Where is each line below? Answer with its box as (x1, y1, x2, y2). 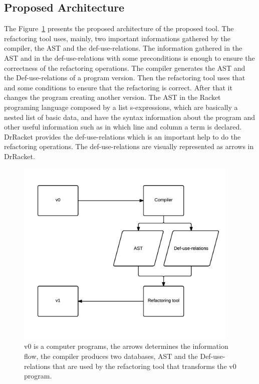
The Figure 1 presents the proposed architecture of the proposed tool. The (4, 23, 234, 34)
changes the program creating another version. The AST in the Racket (4, 92, 221, 102)
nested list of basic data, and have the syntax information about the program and (4, 111, 255, 122)
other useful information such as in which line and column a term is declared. (4, 121, 242, 132)
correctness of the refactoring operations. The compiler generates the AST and (4, 62, 245, 73)
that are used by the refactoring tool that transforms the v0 (52, 360, 236, 371)
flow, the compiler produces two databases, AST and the (24, 350, 198, 361)
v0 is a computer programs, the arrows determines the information (24, 341, 228, 351)
